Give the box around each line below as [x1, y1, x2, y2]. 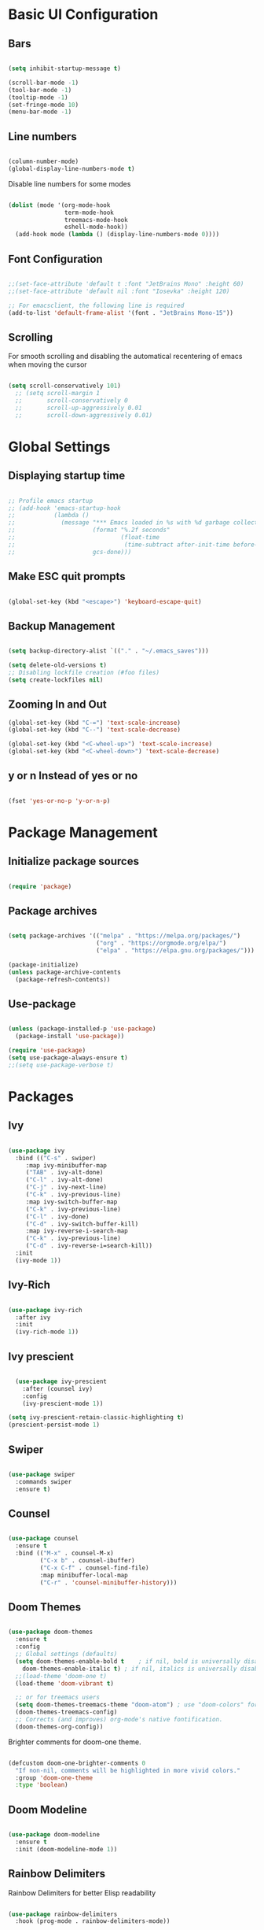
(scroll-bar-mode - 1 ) [8, 79, 79, 87]
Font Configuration [8, 252, 104, 265]
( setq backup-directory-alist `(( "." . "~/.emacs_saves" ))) [8, 647, 210, 655]
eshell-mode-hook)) [64, 223, 128, 231]
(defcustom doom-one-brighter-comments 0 [8, 1759, 146, 1767]
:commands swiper [15, 1477, 72, 1485]
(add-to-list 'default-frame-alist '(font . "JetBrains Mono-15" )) [8, 309, 234, 316]
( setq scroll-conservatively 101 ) [8, 382, 122, 390]
